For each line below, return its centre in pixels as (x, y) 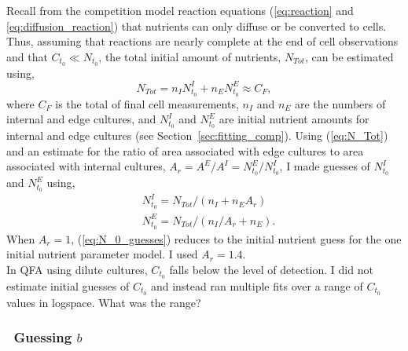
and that (27, 56)
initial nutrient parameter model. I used (102, 254)
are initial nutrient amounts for (294, 119)
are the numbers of (340, 103)
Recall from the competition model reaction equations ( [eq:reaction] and (180, 10)
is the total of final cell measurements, (147, 103)
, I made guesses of (325, 166)
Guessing (43, 337)
